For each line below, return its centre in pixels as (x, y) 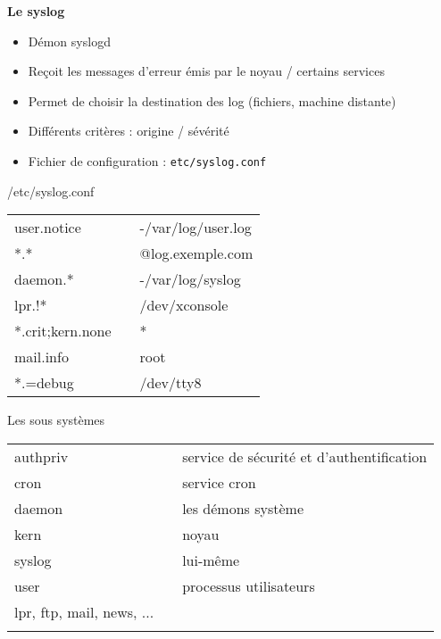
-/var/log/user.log (196, 228)
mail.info (42, 357)
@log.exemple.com (196, 253)
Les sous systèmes (56, 420)
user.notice (48, 228)
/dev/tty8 (171, 383)
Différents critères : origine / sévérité (129, 131)
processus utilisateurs (249, 585)
